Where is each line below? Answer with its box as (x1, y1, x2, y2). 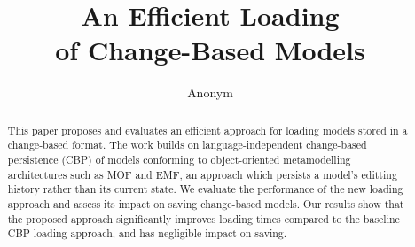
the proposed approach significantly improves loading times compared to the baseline (7, 211, 400, 226)
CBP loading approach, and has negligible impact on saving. (7, 226, 287, 241)
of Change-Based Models (55, 32, 365, 68)
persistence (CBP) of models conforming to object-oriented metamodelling (7, 152, 351, 167)
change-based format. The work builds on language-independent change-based (7, 137, 367, 152)
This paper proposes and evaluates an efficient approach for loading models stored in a (7, 122, 408, 137)
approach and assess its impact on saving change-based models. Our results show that (7, 196, 404, 211)
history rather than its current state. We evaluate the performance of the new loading (7, 181, 403, 197)
